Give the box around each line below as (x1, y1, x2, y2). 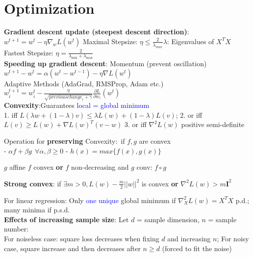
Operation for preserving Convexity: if (4, 135, 125, 146)
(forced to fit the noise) (162, 243, 232, 253)
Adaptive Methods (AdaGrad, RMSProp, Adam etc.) (4, 78, 164, 88)
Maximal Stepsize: (82, 36, 138, 46)
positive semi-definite (181, 119, 245, 129)
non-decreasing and (71, 162, 129, 172)
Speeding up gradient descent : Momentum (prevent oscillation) (4, 58, 207, 69)
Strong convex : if (4, 178, 61, 188)
